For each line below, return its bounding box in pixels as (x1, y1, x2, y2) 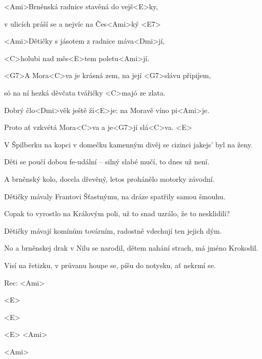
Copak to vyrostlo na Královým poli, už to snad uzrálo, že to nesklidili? (4, 208, 230, 219)
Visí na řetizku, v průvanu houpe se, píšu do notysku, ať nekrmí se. (4, 259, 216, 270)
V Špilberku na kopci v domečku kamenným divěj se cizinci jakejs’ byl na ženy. (4, 139, 253, 149)
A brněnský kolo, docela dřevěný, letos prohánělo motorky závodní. (4, 173, 215, 184)
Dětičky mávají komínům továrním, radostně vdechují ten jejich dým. (4, 225, 222, 236)
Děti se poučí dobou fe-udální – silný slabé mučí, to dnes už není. (4, 156, 210, 167)
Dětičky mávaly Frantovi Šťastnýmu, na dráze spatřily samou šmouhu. (4, 191, 226, 201)
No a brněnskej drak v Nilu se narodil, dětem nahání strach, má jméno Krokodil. (4, 242, 258, 253)
